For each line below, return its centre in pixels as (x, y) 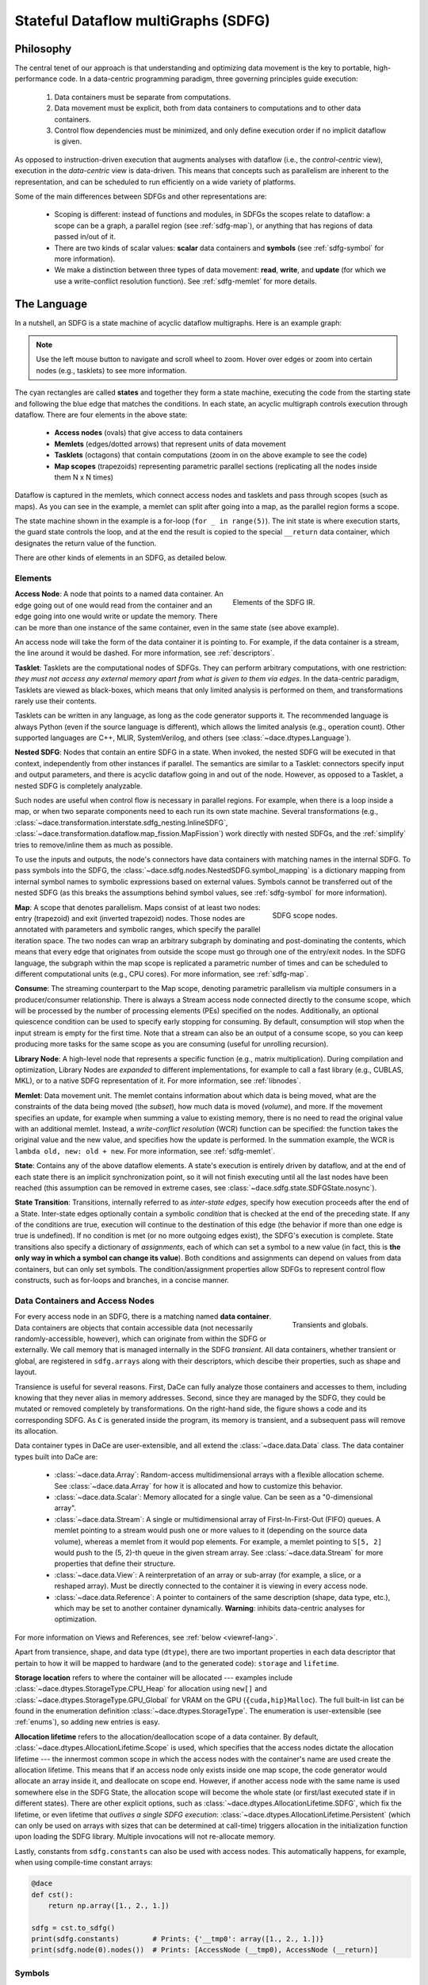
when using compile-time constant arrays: (84, 1863)
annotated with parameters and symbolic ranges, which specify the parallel (138, 930)
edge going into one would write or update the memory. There (116, 616)
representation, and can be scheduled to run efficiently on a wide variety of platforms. (155, 182)
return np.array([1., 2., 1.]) (109, 1905)
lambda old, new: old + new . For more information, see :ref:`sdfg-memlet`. (145, 1151)
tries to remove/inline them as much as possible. (94, 845)
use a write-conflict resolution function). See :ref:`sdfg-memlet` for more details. (185, 281)
